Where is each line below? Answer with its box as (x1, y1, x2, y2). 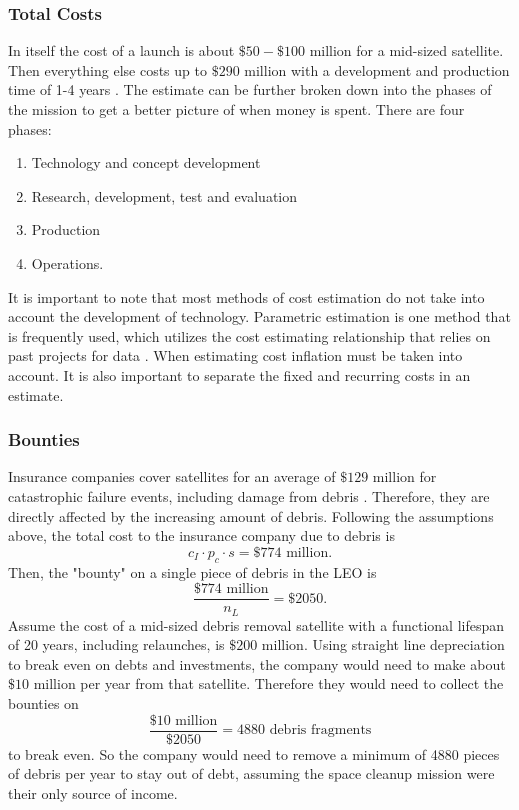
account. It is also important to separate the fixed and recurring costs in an (8, 364, 471, 385)
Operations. (31, 252, 104, 273)
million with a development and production (244, 59, 510, 80)
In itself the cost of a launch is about (8, 40, 235, 61)
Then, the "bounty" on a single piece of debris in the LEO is (8, 561, 377, 582)
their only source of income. (8, 782, 178, 803)
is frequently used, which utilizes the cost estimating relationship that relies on (8, 325, 491, 346)
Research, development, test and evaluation (31, 185, 297, 206)
